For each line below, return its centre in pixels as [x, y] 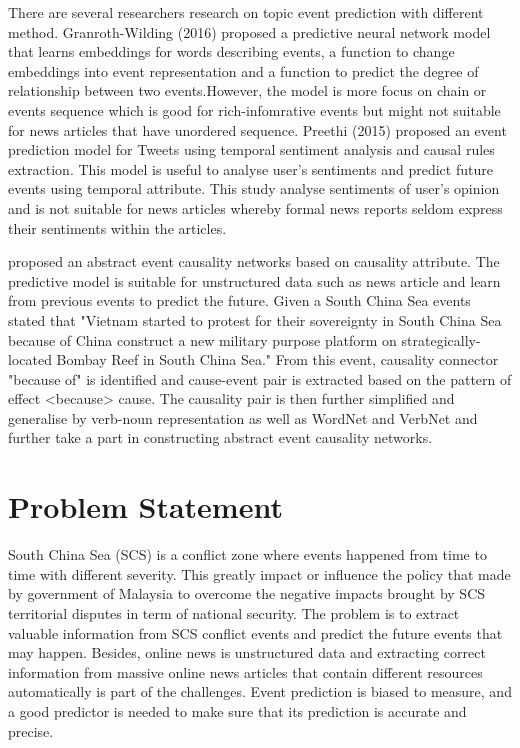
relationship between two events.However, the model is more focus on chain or [247, 90]
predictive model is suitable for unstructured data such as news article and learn [254, 280]
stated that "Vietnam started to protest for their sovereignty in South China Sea [255, 319]
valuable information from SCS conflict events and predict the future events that [255, 632]
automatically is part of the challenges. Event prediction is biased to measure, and [260, 691]
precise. [31, 730]
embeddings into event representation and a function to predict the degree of [243, 70]
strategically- [441, 339]
